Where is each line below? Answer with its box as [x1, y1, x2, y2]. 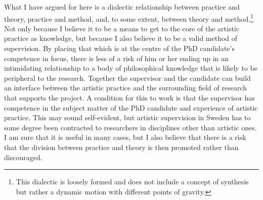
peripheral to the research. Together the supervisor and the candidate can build [4, 72, 251, 83]
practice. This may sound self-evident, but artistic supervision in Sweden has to [4, 112, 251, 123]
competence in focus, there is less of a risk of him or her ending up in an [4, 53, 229, 63]
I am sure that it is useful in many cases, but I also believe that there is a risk [4, 132, 246, 142]
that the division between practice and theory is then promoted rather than [4, 141, 239, 152]
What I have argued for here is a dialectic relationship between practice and [4, 2, 240, 12]
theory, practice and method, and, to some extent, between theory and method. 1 [4, 12, 253, 24]
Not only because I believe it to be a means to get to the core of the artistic [4, 23, 239, 33]
